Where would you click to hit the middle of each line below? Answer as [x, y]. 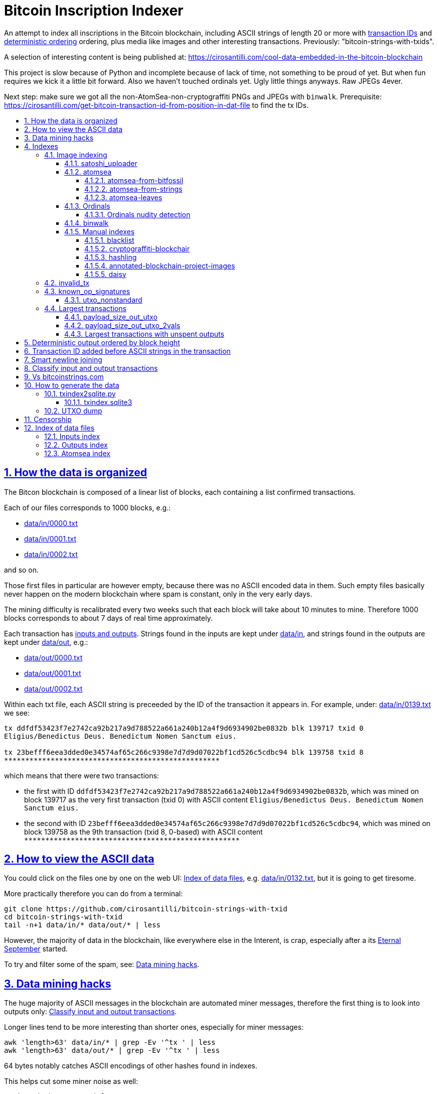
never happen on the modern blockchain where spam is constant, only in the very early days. [158, 594]
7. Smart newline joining [63, 359]
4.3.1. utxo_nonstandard [103, 300]
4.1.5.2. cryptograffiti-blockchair [137, 248]
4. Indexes [41, 146]
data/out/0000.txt [53, 657]
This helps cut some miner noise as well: [71, 1081]
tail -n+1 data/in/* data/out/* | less [82, 925]
